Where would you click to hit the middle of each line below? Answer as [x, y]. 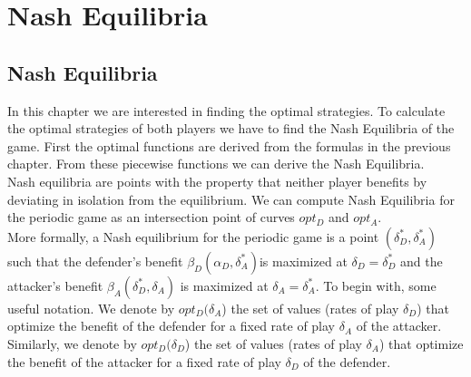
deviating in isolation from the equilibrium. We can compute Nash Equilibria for [231, 199]
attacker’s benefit [55, 285]
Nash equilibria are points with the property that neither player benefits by [217, 181]
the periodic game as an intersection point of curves [151, 217]
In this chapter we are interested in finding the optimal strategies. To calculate [226, 110]
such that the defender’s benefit [95, 261]
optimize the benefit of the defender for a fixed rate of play [172, 326]
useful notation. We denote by [91, 308]
